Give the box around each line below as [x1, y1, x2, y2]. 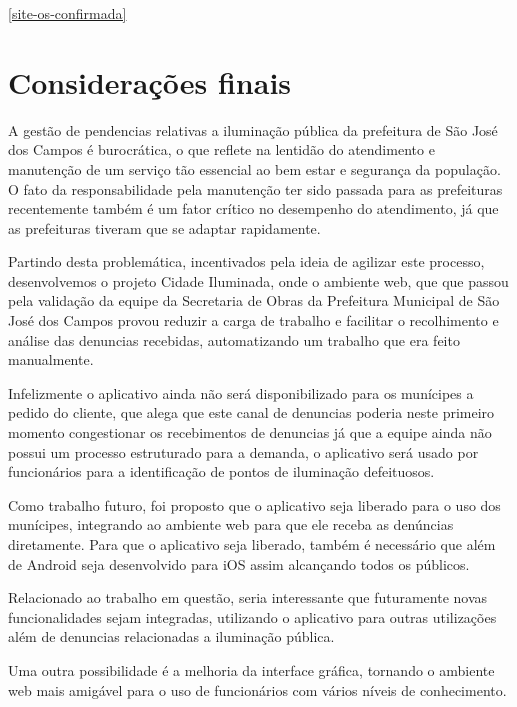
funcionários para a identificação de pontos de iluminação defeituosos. [8, 461, 435, 482]
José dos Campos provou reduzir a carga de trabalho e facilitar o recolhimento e [8, 310, 499, 331]
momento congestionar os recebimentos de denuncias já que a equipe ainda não [8, 422, 492, 443]
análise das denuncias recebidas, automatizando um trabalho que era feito [8, 329, 460, 350]
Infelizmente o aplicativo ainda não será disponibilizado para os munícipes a [8, 382, 474, 403]
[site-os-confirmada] [8, 3, 127, 23]
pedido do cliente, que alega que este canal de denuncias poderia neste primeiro [8, 402, 495, 423]
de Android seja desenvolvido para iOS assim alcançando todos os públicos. [8, 553, 470, 574]
